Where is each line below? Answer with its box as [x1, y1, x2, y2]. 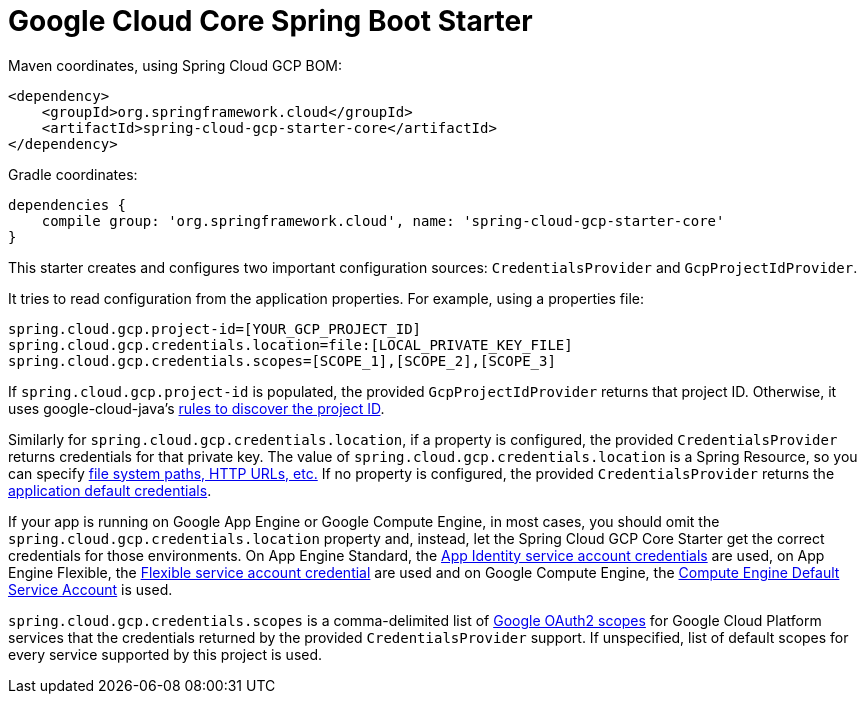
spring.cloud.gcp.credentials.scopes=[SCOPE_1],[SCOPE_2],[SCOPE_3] [8, 352, 556, 369]
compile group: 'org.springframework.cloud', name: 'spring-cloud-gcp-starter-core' [41, 212, 725, 229]
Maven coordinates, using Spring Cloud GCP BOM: [8, 56, 343, 74]
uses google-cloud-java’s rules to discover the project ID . [8, 399, 385, 417]
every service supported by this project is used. [8, 645, 323, 663]
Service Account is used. [8, 580, 173, 598]
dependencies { [8, 196, 127, 213]
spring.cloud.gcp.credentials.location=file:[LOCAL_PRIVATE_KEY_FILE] [8, 336, 573, 353]
